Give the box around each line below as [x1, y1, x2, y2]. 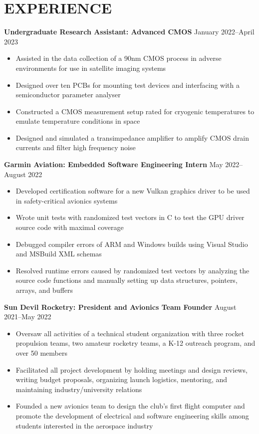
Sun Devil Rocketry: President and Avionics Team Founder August [4, 301, 237, 312]
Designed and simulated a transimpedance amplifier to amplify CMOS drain [15, 132, 250, 143]
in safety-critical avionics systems [15, 195, 118, 206]
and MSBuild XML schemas [15, 248, 102, 259]
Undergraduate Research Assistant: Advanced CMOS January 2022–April [4, 26, 255, 37]
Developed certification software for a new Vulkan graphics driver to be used [15, 186, 250, 196]
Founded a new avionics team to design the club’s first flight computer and [15, 401, 245, 411]
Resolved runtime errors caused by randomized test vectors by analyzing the [15, 265, 250, 275]
